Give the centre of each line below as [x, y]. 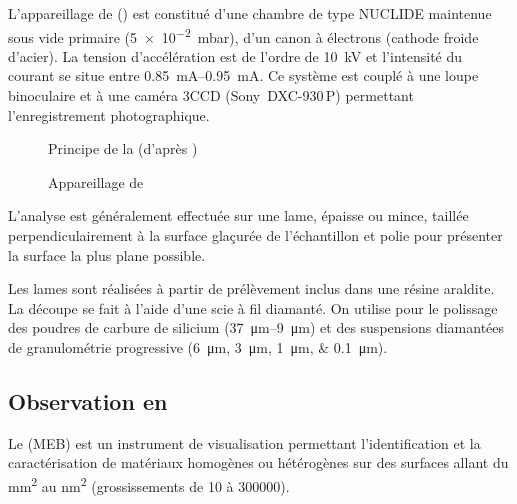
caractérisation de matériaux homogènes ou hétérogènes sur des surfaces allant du [258, 462]
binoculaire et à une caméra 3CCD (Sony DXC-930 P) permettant [211, 95]
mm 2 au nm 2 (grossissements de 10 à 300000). [149, 484]
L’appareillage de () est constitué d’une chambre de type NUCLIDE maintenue [250, 13]
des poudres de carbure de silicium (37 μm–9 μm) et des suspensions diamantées [256, 327]
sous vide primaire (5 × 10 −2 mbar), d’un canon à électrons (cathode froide [243, 35]
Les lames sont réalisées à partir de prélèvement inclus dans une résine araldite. [251, 288]
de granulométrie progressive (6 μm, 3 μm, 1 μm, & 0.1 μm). [198, 346]
